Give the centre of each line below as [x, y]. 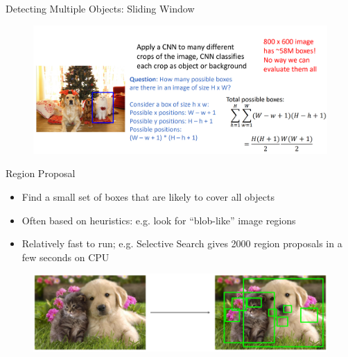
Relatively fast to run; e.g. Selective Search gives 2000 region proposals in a [182, 243]
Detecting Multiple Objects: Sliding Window [100, 8]
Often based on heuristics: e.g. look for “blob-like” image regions [159, 220]
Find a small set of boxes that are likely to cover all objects [148, 197]
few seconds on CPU [66, 257]
